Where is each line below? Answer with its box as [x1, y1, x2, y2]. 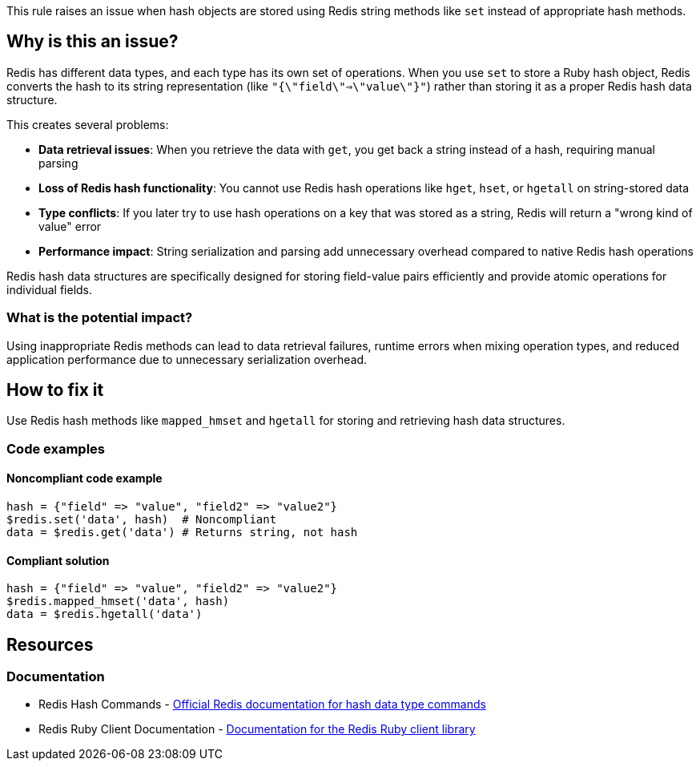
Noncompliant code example [6, 471, 163, 486]
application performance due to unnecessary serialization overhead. [6, 352, 368, 366]
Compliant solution [6, 553, 110, 567]
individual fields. [6, 282, 93, 297]
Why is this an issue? [6, 31, 179, 52]
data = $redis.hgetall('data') [6, 608, 203, 621]
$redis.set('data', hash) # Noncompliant [6, 513, 277, 527]
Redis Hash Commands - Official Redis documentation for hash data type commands [38, 697, 486, 712]
